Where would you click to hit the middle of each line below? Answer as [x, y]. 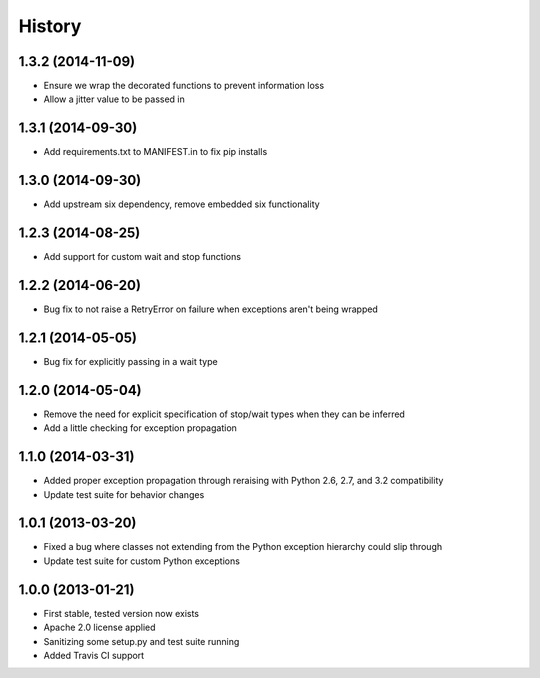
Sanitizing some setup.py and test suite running [141, 641]
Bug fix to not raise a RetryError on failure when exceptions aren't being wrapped [211, 309]
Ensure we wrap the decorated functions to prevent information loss [184, 86]
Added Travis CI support [94, 655]
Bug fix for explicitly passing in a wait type [131, 361]
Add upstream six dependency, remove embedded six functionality [181, 204]
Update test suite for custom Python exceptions [141, 561]
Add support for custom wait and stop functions [142, 257]
